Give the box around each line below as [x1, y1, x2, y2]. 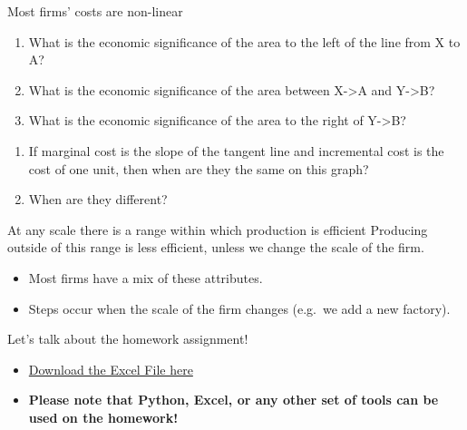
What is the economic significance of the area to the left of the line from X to [28, 32, 461, 51]
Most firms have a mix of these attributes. [28, 268, 263, 287]
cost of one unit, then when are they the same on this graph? [28, 159, 369, 178]
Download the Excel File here [28, 359, 193, 378]
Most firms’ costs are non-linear [7, 2, 183, 20]
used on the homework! [28, 407, 179, 426]
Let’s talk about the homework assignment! [7, 329, 248, 348]
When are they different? [28, 190, 168, 209]
